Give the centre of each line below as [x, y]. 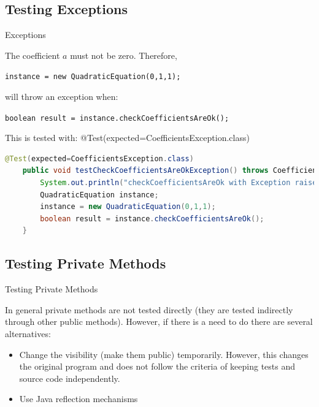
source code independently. [70, 378]
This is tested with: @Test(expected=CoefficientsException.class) [127, 138]
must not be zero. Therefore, [124, 55]
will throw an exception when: [62, 97]
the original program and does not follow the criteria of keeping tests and [157, 366]
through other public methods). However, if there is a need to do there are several [159, 321]
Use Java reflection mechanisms [79, 399]
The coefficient [33, 55]
